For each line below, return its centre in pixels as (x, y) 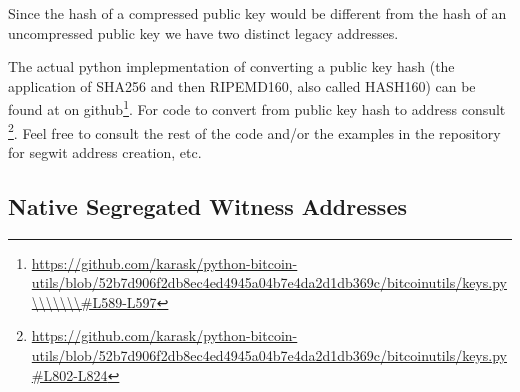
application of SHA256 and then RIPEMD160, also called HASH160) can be (242, 85)
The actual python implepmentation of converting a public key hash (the (231, 66)
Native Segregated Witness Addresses (207, 205)
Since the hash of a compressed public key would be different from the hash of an (257, 13)
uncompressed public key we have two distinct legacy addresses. (203, 32)
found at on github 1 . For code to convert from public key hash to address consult (257, 108)
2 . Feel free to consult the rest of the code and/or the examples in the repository (254, 131)
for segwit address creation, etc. (105, 151)
